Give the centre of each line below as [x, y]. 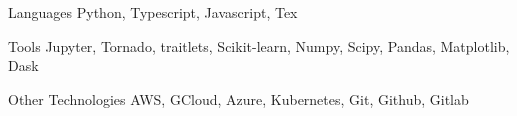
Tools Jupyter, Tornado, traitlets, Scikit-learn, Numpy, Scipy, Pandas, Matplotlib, [259, 45]
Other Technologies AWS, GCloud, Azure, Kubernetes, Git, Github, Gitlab [238, 98]
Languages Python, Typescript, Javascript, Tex [153, 12]
